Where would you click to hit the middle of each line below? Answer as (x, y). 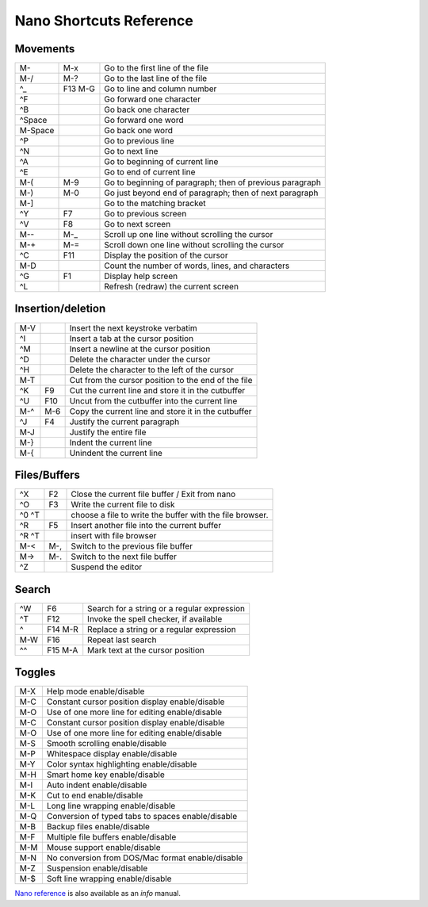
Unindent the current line (116, 453)
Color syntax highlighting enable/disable (122, 764)
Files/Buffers (48, 475)
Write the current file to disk (123, 505)
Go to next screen (138, 224)
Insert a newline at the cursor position (140, 349)
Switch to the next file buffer (124, 557)
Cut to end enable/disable (95, 795)
